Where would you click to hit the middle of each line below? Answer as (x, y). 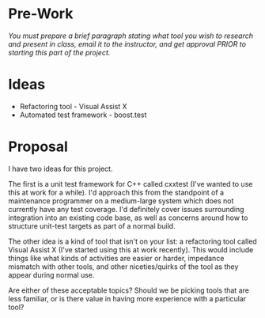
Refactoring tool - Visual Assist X (74, 106)
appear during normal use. (51, 274)
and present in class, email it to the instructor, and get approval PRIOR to (127, 44)
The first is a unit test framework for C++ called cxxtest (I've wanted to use (131, 184)
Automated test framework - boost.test (83, 115)
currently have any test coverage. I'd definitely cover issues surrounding (126, 209)
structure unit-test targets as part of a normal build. (92, 225)
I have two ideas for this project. (61, 168)
